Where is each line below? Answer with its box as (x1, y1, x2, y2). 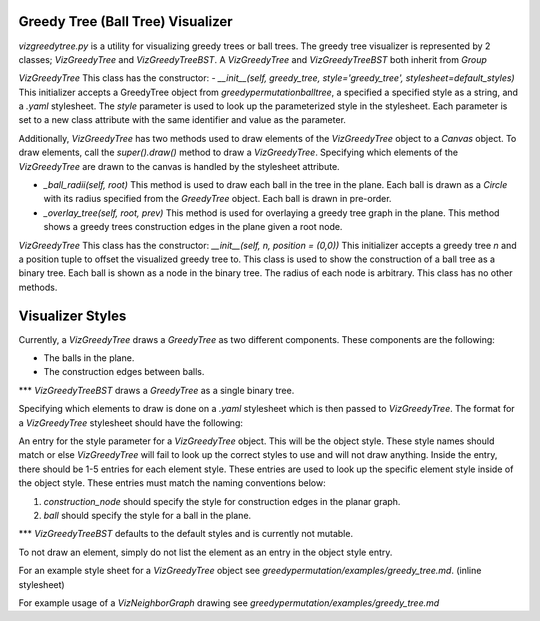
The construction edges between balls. (43, 366, 205, 378)
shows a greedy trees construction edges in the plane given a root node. (43, 221, 343, 233)
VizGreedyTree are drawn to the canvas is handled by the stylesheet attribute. (18, 160, 340, 172)
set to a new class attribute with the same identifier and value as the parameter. (18, 114, 347, 126)
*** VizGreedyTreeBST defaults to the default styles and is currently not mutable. (18, 528, 354, 540)
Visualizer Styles (18, 307, 127, 324)
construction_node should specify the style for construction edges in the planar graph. (43, 495, 401, 507)
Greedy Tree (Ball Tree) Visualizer (18, 13, 234, 30)
